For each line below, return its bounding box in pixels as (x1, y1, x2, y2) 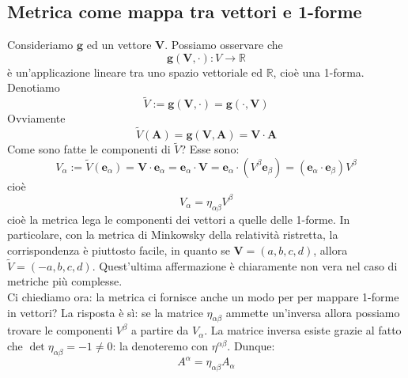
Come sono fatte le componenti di (7, 141, 171, 157)
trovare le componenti (7, 322, 113, 338)
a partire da (130, 322, 189, 338)
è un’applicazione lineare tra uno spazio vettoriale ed (7, 63, 263, 80)
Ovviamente (7, 110, 66, 127)
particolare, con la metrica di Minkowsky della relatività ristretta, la (7, 226, 338, 243)
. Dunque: (227, 337, 275, 353)
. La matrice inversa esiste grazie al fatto (204, 322, 402, 338)
